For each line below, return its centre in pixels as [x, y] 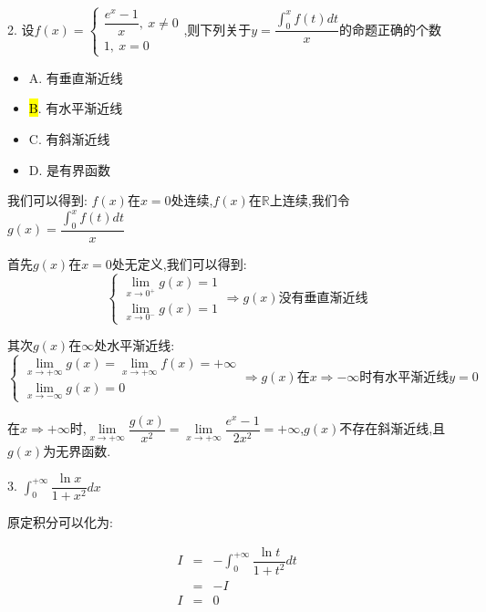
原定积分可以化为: [60, 522]
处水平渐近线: [134, 345]
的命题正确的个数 [390, 29]
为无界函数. [77, 451]
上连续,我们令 [310, 200]
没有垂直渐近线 [323, 298]
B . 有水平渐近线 [76, 108]
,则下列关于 [217, 29]
